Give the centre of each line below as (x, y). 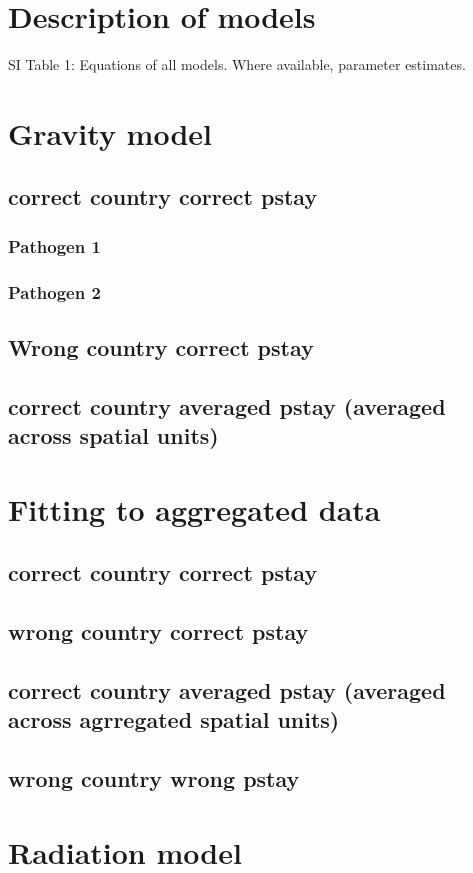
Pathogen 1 (54, 245)
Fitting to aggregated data (194, 508)
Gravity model (110, 132)
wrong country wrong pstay (154, 778)
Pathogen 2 (54, 291)
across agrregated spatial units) (174, 719)
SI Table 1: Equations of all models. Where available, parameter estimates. (237, 64)
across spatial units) (113, 435)
